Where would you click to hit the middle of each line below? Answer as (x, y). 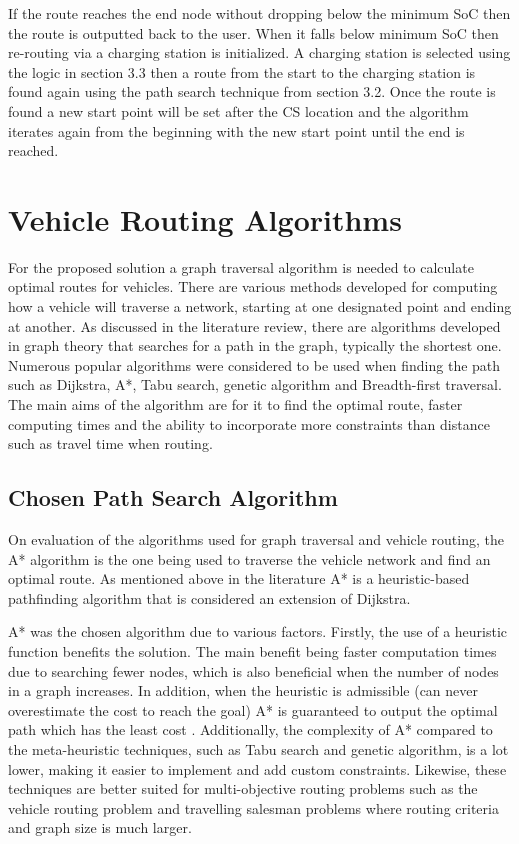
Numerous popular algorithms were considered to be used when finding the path (254, 364)
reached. (33, 150)
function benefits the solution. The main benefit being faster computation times (252, 650)
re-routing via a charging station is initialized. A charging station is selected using (259, 52)
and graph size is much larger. (100, 827)
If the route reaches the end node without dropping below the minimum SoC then (259, 13)
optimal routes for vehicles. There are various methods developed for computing (253, 286)
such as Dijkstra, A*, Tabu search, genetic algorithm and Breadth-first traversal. (255, 384)
